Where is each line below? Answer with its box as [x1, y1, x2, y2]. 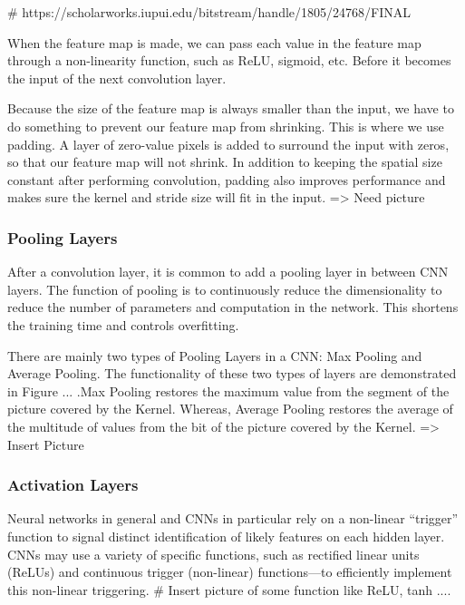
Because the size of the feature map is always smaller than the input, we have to [7, 99, 454, 118]
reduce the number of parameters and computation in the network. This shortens [7, 298, 459, 317]
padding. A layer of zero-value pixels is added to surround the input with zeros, [7, 134, 450, 153]
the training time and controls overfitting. [7, 315, 239, 334]
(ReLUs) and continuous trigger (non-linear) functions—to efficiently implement [7, 562, 452, 581]
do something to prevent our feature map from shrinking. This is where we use [7, 116, 444, 135]
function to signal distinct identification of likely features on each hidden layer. [7, 526, 445, 545]
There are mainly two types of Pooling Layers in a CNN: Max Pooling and [7, 346, 422, 365]
